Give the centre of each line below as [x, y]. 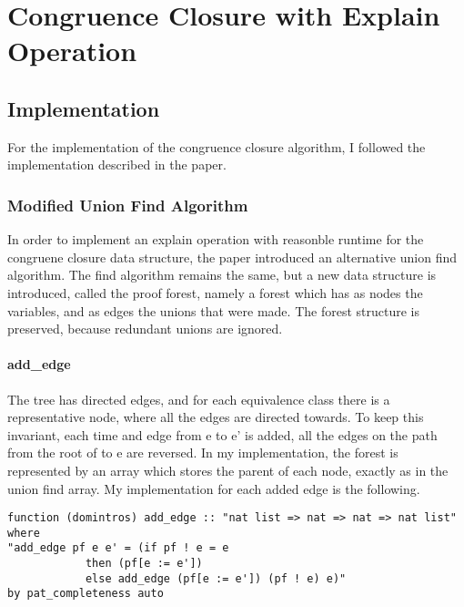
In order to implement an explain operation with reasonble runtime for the [216, 239]
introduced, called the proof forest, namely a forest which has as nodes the [215, 292]
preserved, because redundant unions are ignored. [145, 329]
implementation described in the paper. [117, 165]
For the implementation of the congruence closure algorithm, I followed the [217, 146]
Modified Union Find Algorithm [128, 205]
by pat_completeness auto [86, 594]
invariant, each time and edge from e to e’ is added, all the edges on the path [222, 434]
